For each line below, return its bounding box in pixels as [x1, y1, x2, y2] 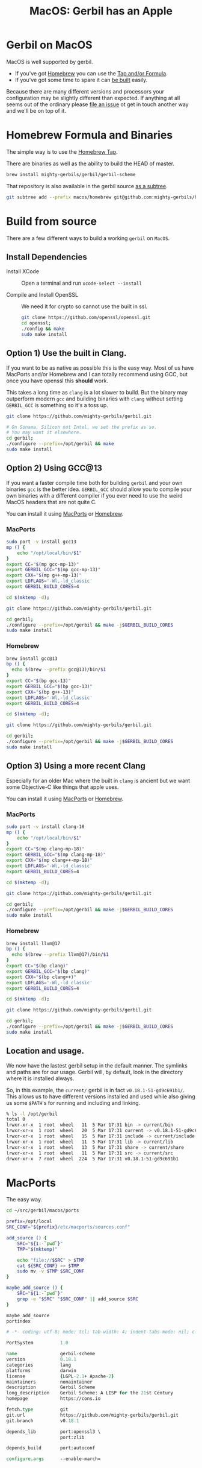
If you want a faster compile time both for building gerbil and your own [6, 479, 183, 486]
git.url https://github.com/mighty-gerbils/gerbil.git [6, 1412, 179, 1418]
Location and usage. [6, 1046, 85, 1056]
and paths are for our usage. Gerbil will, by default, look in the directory [6, 1068, 183, 1075]
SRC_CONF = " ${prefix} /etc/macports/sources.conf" [6, 1224, 130, 1230]
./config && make [21, 326, 65, 332]
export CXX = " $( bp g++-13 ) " [6, 689, 74, 695]
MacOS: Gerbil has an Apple [29, 4, 173, 18]
